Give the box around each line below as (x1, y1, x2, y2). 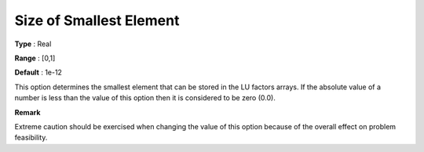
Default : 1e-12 (14, 67, 63, 78)
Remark (14, 107, 41, 117)
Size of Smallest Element (14, 12, 180, 29)
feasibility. (14, 133, 48, 143)
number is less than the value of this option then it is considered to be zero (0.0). (14, 93, 276, 103)
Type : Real (14, 39, 52, 49)
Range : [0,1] (14, 53, 56, 63)
